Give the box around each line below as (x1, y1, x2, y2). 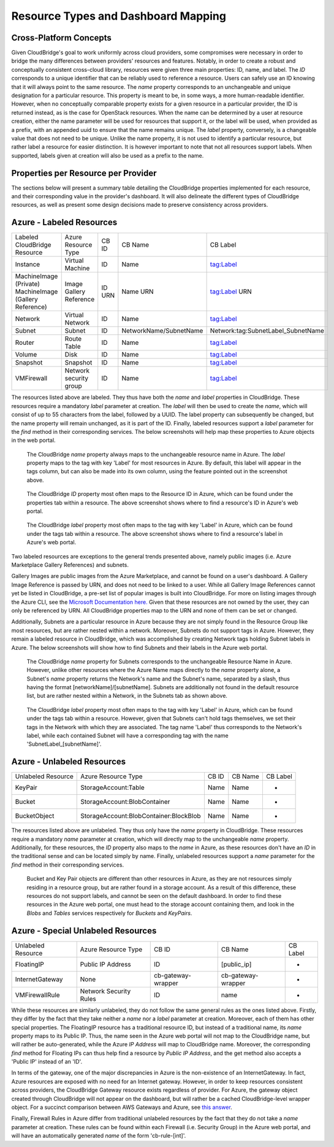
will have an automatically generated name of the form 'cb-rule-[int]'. (11, 1132, 186, 1140)
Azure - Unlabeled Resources (11, 757, 126, 767)
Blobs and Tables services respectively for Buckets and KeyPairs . (26, 909, 192, 917)
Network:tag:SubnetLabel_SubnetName (210, 326, 324, 335)
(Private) (15, 280, 40, 288)
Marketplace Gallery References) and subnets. (11, 561, 129, 568)
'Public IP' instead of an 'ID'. (11, 1058, 83, 1065)
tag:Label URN (210, 287, 252, 296)
